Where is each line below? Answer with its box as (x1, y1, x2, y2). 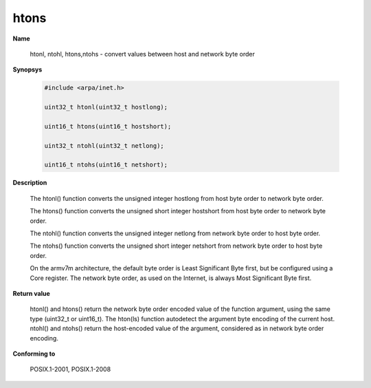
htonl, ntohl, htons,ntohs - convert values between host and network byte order (30, 50, 256, 58)
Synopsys (12, 65, 43, 74)
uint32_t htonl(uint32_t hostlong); (44, 103, 168, 111)
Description (12, 179, 47, 187)
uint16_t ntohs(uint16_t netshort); (44, 161, 168, 169)
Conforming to (12, 349, 56, 358)
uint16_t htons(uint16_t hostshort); (44, 122, 172, 130)
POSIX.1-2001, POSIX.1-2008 (30, 365, 111, 374)
